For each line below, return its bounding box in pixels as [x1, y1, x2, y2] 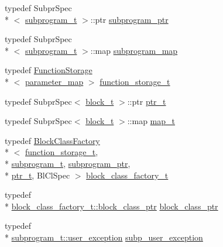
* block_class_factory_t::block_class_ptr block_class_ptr [5, 200, 218, 212]
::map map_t [127, 115, 176, 127]
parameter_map [25, 75, 84, 87]
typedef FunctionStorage [5, 64, 92, 76]
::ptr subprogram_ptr [90, 13, 169, 25]
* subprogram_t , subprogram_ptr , [5, 157, 131, 169]
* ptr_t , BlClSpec [5, 169, 70, 181]
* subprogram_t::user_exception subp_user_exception [5, 231, 203, 243]
